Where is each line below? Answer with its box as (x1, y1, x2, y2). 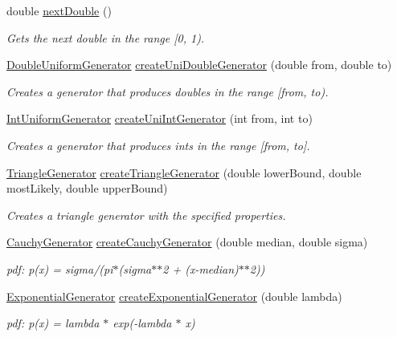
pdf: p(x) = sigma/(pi (6, 260, 113, 277)
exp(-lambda (113, 315, 172, 331)
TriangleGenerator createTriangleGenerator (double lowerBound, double (6, 164, 362, 181)
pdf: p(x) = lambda (6, 315, 100, 331)
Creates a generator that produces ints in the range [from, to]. (6, 136, 310, 153)
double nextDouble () (6, 2, 112, 18)
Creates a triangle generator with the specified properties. (6, 206, 286, 223)
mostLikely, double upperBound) (6, 180, 168, 197)
